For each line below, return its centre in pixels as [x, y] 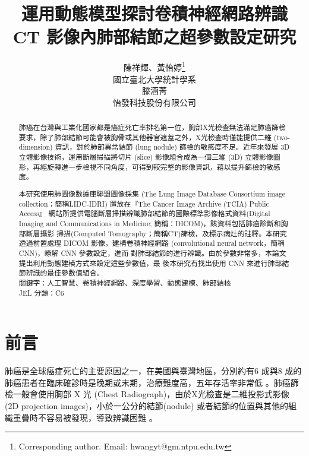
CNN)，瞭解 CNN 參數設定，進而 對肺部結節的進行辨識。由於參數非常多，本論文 [152, 253]
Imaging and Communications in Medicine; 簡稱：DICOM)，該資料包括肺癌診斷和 [150, 223]
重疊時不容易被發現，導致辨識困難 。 [85, 417]
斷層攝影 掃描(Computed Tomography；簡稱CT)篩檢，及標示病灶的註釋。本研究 [156, 233]
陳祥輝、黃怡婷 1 [154, 66]
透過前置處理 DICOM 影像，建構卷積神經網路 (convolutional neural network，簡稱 [152, 243]
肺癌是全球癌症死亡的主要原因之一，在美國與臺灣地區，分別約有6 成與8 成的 [153, 371]
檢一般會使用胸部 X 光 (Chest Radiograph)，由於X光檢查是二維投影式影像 [147, 394]
